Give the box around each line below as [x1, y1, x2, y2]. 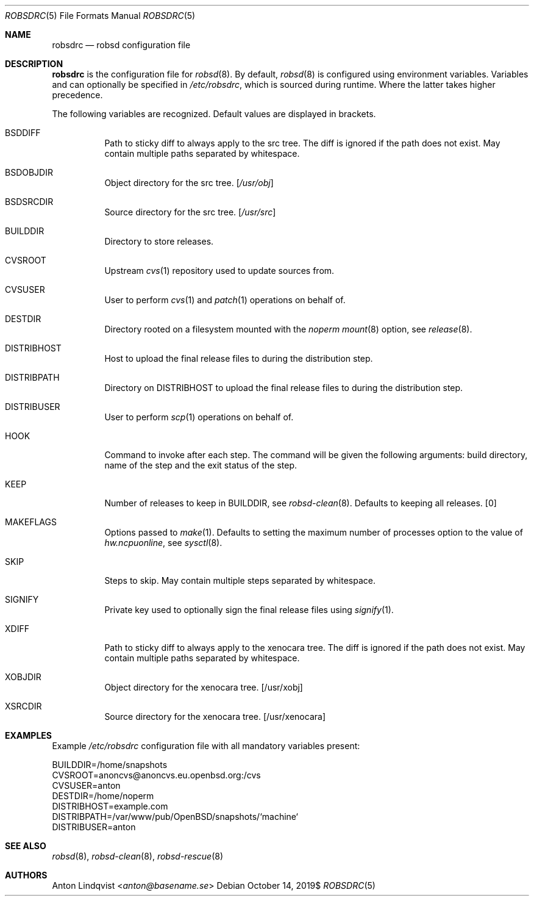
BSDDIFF [5, 127, 41, 138]
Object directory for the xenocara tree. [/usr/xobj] [104, 682, 303, 692]
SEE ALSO [5, 841, 46, 851]
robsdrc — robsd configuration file [52, 40, 191, 50]
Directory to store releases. [104, 236, 214, 246]
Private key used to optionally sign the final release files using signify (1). [104, 605, 394, 615]
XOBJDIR [5, 672, 41, 682]
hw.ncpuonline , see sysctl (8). [104, 537, 222, 548]
